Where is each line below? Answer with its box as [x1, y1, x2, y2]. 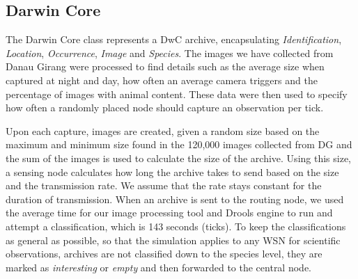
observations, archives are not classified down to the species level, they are [6, 246, 322, 261]
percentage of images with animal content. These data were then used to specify [6, 86, 348, 101]
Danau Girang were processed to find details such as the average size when [6, 59, 325, 74]
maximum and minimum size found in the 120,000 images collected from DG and [6, 137, 352, 152]
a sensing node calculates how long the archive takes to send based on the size [6, 164, 339, 179]
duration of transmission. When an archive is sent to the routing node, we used [6, 191, 344, 206]
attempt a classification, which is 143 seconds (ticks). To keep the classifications [6, 218, 346, 233]
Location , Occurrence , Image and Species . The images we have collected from [6, 45, 334, 60]
